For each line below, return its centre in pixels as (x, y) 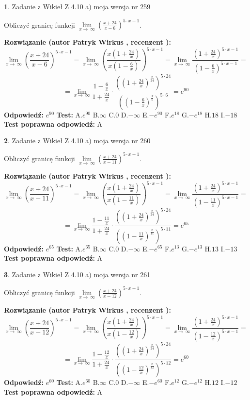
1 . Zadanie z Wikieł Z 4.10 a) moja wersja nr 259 (77, 6)
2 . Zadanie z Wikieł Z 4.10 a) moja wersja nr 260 (77, 140)
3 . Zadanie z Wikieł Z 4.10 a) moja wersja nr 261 (77, 274)
